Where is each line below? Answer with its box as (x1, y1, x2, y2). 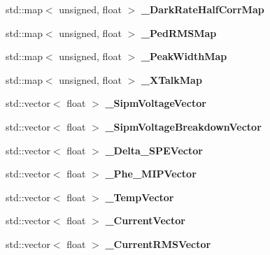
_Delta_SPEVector (105, 143, 203, 157)
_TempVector (105, 189, 174, 204)
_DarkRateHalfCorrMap (141, 2, 264, 16)
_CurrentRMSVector (105, 236, 211, 251)
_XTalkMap (141, 72, 202, 87)
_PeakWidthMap (141, 49, 227, 64)
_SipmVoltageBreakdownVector (105, 119, 262, 133)
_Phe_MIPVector (105, 166, 197, 181)
